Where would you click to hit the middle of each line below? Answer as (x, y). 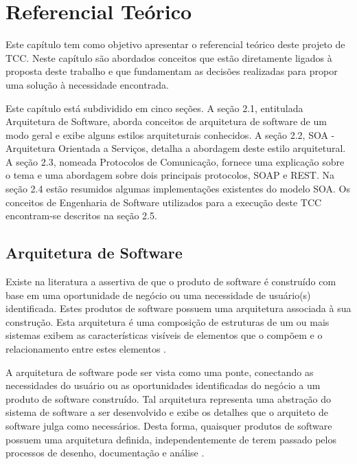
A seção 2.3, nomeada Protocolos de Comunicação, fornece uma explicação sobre (175, 161)
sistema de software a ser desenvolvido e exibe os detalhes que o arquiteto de (167, 412)
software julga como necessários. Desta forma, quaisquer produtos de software (169, 425)
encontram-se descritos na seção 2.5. (81, 216)
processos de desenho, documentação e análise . (105, 453)
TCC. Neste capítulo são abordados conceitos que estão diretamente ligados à (169, 57)
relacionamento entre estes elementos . (86, 349)
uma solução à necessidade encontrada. (87, 84)
